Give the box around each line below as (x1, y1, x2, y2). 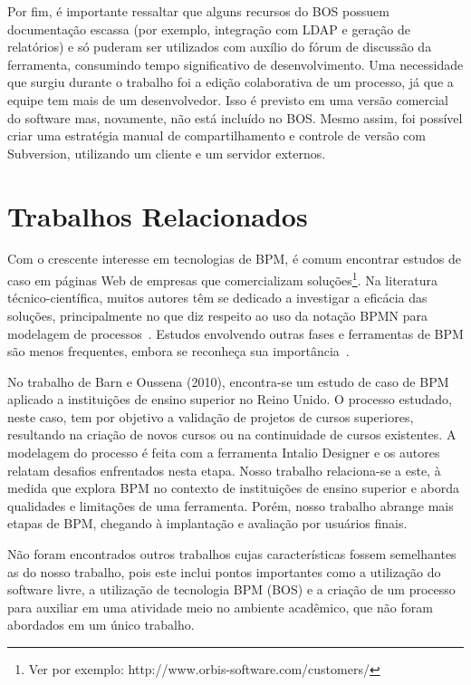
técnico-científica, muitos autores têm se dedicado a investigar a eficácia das (7, 288, 428, 307)
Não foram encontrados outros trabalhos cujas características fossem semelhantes (7, 545, 457, 564)
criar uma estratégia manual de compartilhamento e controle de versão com (7, 126, 426, 145)
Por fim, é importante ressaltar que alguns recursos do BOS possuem (7, 2, 389, 20)
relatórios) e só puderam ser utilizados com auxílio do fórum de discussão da (7, 37, 432, 56)
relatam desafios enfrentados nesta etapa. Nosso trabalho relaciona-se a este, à (7, 460, 441, 479)
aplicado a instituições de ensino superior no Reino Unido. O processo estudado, (7, 390, 452, 409)
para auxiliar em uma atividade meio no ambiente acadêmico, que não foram (7, 597, 433, 616)
